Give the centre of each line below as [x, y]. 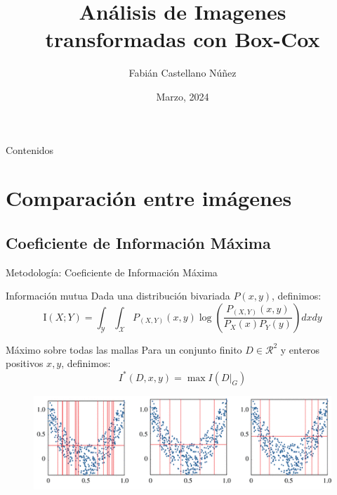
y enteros [300, 349]
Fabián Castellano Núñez [183, 73]
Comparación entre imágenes [149, 198]
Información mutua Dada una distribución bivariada [118, 296]
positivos [25, 363]
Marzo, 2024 [183, 96]
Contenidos [30, 149]
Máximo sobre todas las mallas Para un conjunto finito [124, 349]
